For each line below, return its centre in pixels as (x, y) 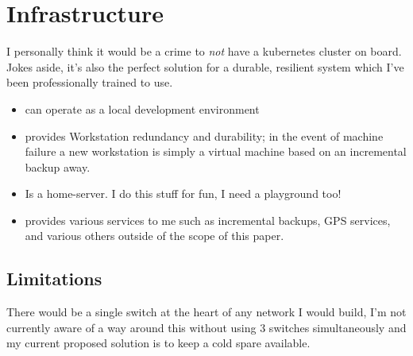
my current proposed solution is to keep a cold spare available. (158, 343)
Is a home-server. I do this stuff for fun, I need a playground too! (183, 193)
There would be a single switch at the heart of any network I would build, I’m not (206, 312)
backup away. (58, 166)
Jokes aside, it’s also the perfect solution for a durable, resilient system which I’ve (205, 66)
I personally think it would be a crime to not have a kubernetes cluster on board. (204, 51)
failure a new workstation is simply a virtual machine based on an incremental (216, 151)
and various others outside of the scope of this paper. (154, 236)
